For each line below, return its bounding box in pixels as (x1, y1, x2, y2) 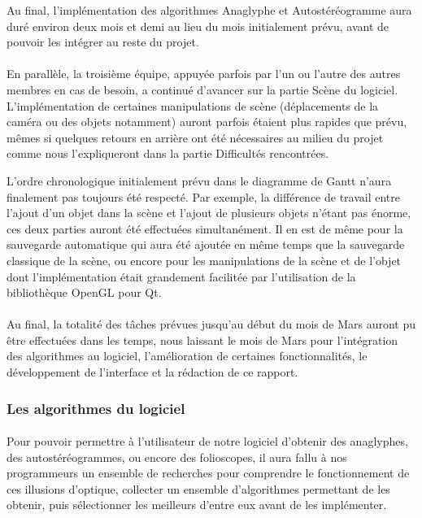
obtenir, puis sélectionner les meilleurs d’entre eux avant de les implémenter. (7, 496, 387, 513)
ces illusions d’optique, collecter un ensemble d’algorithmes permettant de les (7, 480, 390, 497)
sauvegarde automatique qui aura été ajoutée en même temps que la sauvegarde (7, 236, 405, 253)
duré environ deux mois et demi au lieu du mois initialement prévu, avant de (7, 17, 389, 34)
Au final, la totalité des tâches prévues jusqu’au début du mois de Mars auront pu (7, 316, 416, 333)
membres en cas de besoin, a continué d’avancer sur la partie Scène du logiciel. (7, 81, 398, 98)
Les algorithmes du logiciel (7, 398, 185, 418)
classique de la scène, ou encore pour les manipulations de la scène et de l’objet (7, 251, 402, 268)
